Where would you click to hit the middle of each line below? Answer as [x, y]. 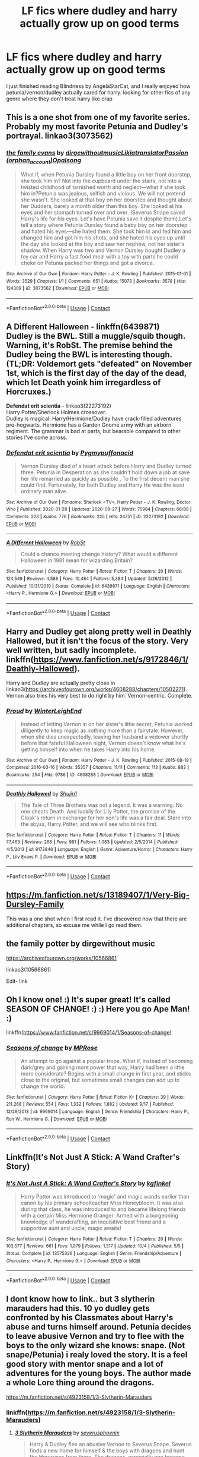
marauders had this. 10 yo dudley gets [78, 1308]
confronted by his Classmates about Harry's [90, 1318]
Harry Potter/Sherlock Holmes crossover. [56, 412]
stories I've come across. [37, 437]
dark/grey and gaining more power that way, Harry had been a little [102, 1067]
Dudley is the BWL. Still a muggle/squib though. [96, 336]
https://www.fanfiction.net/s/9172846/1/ [111, 659]
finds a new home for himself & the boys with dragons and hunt [107, 1450]
